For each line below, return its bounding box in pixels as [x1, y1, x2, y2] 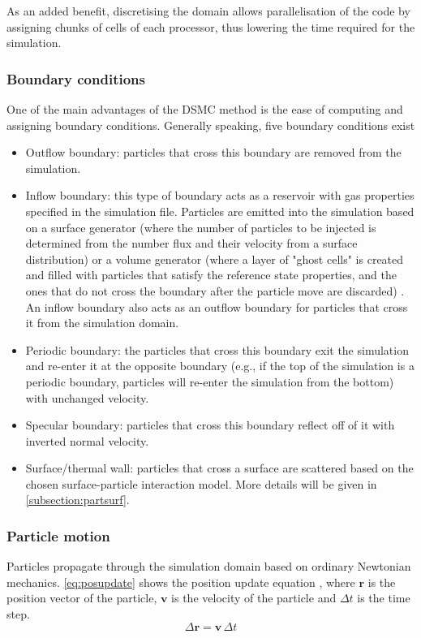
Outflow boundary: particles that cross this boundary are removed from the [25, 144, 402, 161]
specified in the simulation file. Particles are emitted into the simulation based [25, 202, 415, 219]
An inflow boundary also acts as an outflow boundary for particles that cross [25, 298, 408, 315]
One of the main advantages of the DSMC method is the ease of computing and [6, 101, 403, 117]
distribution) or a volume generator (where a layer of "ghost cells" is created [25, 250, 404, 267]
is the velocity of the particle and [171, 589, 337, 606]
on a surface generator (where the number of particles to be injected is [25, 218, 376, 235]
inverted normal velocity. [25, 432, 149, 449]
